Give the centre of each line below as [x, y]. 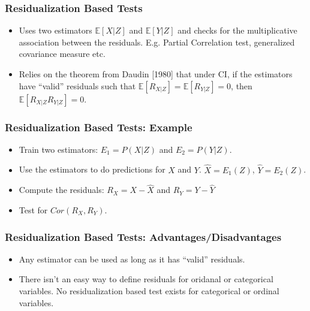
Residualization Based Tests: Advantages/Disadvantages [143, 236]
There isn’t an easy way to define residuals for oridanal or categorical [146, 279]
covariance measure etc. [62, 54]
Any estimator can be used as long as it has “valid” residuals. [132, 259]
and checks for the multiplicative [237, 30]
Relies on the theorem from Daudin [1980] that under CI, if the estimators [156, 74]
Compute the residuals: [61, 190]
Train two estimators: [58, 149]
